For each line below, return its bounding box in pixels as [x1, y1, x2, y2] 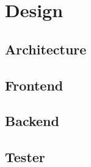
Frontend [5, 75, 64, 94]
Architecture [5, 39, 87, 58]
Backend [5, 111, 59, 130]
